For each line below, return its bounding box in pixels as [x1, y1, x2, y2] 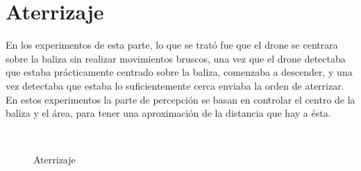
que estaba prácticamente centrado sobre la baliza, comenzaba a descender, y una [6, 65, 353, 79]
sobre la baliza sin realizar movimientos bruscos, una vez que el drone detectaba [6, 51, 346, 65]
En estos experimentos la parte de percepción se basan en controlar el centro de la [6, 92, 355, 106]
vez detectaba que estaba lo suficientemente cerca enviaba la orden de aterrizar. [6, 78, 344, 92]
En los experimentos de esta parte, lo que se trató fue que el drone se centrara [6, 38, 338, 52]
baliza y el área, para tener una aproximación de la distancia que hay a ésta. [6, 106, 331, 120]
